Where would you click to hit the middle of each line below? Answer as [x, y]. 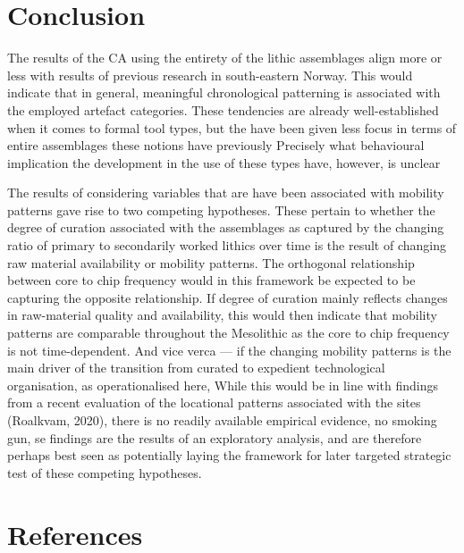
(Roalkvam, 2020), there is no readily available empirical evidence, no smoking [222, 420]
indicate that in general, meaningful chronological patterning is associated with [224, 92]
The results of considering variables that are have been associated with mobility [226, 193]
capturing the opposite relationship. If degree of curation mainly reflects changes [228, 297]
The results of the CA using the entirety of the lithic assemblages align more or [225, 58]
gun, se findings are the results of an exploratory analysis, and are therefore [215, 437]
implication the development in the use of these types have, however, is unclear [224, 162]
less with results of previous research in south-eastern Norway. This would [210, 75]
